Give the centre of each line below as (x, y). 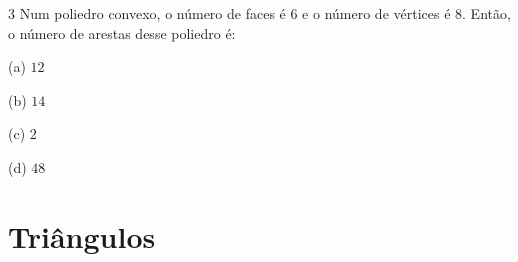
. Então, (486, 13)
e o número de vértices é (376, 13)
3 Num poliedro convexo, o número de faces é (147, 13)
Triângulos (82, 235)
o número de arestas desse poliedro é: (122, 32)
